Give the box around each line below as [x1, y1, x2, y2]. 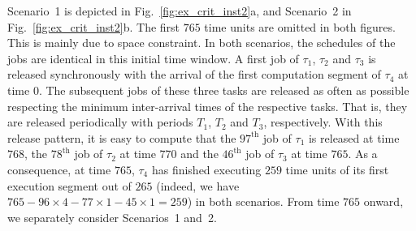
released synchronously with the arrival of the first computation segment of [7, 66, 381, 83]
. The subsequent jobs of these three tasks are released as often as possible [38, 81, 409, 98]
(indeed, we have [156, 177, 240, 194]
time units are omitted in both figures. [204, 18, 396, 35]
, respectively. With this [263, 113, 383, 130]
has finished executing [151, 160, 262, 178]
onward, [363, 193, 404, 210]
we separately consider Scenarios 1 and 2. [7, 208, 217, 225]
